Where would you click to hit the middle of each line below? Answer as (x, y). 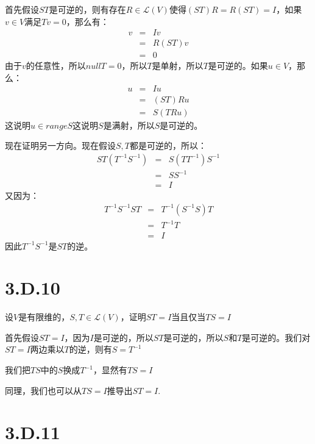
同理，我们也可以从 (43, 390)
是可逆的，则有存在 (87, 9)
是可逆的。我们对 (276, 337)
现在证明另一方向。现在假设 (60, 145)
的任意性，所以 (56, 66)
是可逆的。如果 (238, 66)
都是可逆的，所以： (168, 145)
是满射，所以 (129, 125)
